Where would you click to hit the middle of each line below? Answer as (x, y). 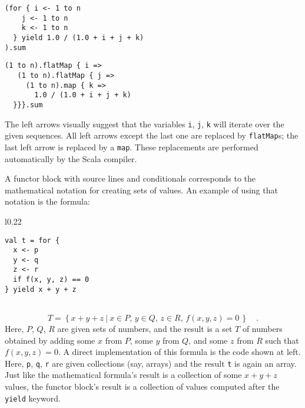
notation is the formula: (47, 201)
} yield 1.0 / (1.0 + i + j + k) (79, 37)
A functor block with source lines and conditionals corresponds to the (130, 178)
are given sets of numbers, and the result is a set (145, 329)
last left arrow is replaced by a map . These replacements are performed (132, 147)
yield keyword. (33, 398)
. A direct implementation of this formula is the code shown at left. (179, 352)
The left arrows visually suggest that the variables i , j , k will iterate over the (145, 124)
